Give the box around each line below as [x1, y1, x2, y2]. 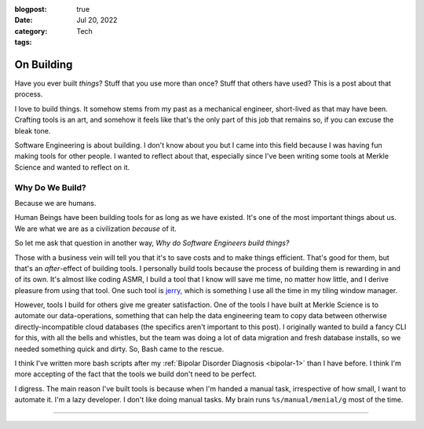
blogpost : [14, 5, 47, 13]
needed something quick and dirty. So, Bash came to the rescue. [14, 344, 225, 354]
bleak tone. [14, 126, 51, 135]
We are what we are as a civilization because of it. [14, 224, 177, 233]
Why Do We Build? [14, 181, 86, 192]
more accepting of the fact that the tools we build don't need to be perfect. [14, 369, 257, 379]
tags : [14, 38, 32, 47]
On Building [14, 57, 73, 71]
